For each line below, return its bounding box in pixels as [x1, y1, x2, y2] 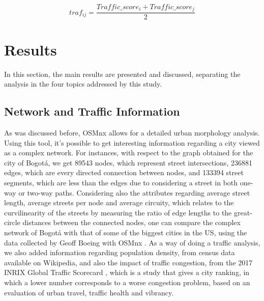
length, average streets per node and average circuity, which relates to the [4, 197, 234, 208]
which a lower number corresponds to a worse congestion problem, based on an [4, 277, 250, 287]
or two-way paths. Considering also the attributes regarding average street [18, 187, 250, 198]
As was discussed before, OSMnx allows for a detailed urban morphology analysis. [4, 127, 260, 138]
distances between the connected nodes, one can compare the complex [22, 217, 241, 228]
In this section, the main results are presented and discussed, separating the [4, 68, 241, 79]
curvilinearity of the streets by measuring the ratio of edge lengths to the [4, 207, 232, 217]
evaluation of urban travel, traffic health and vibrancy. [4, 287, 174, 297]
